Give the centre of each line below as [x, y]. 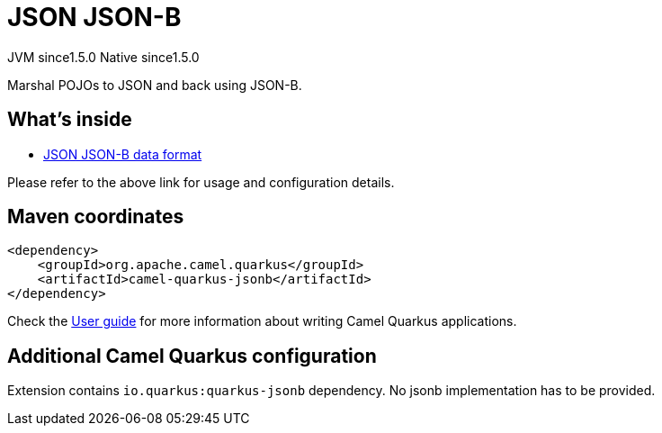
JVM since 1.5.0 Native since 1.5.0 [103, 57]
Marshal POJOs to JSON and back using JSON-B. [155, 85]
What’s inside [70, 120]
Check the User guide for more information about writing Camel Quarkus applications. [262, 321]
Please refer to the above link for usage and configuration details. [201, 182]
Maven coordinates [96, 217]
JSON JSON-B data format [123, 154]
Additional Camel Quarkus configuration [192, 356]
